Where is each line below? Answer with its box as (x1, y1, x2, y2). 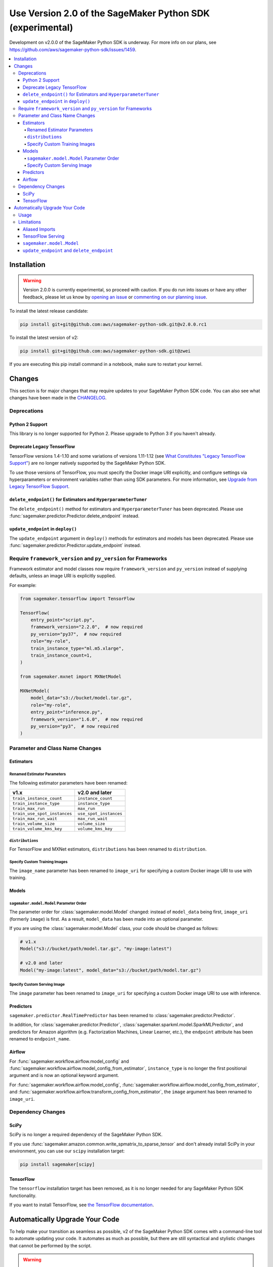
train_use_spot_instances (12, 811, 72, 816)
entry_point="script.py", (30, 617, 95, 623)
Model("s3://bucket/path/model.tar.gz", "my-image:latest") (20, 946, 172, 952)
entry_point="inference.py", (30, 710, 103, 715)
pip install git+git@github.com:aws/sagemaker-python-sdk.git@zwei (20, 348, 191, 354)
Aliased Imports (23, 226, 56, 232)
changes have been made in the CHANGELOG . (9, 395, 107, 401)
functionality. (9, 1193, 37, 1199)
